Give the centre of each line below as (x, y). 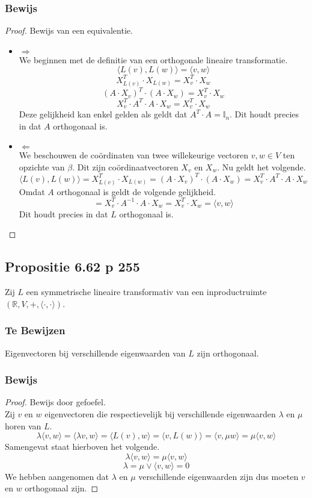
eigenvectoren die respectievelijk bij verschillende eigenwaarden (160, 414)
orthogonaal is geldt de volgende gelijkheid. (136, 191)
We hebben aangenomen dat (57, 476)
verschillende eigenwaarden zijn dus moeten (219, 476)
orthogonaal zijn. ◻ (62, 488)
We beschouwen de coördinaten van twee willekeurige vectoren (134, 155)
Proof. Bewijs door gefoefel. (55, 402)
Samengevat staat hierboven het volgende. (82, 447)
